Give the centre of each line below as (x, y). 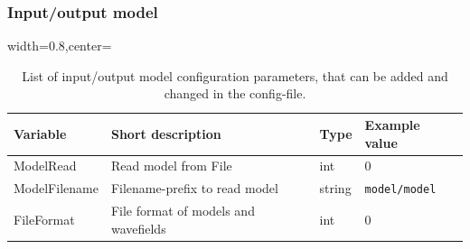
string (335, 188)
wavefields (138, 228)
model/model (400, 190)
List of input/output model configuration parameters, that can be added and (235, 75)
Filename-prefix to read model (194, 188)
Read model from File (171, 166)
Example (392, 124)
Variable (40, 133)
